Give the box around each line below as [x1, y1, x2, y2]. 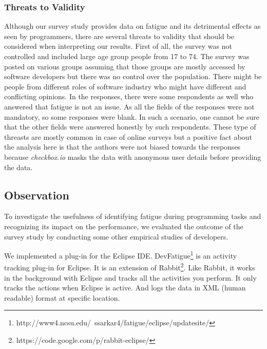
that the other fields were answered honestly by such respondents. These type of [4, 121, 256, 132]
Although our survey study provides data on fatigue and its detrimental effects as [4, 21, 261, 31]
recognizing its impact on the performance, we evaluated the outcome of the [4, 221, 243, 231]
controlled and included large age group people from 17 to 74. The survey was [4, 51, 250, 61]
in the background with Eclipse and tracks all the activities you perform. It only [4, 272, 257, 283]
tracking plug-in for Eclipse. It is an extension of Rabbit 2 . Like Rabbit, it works [4, 261, 255, 273]
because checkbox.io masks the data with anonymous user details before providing [4, 151, 261, 162]
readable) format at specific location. [4, 292, 120, 303]
